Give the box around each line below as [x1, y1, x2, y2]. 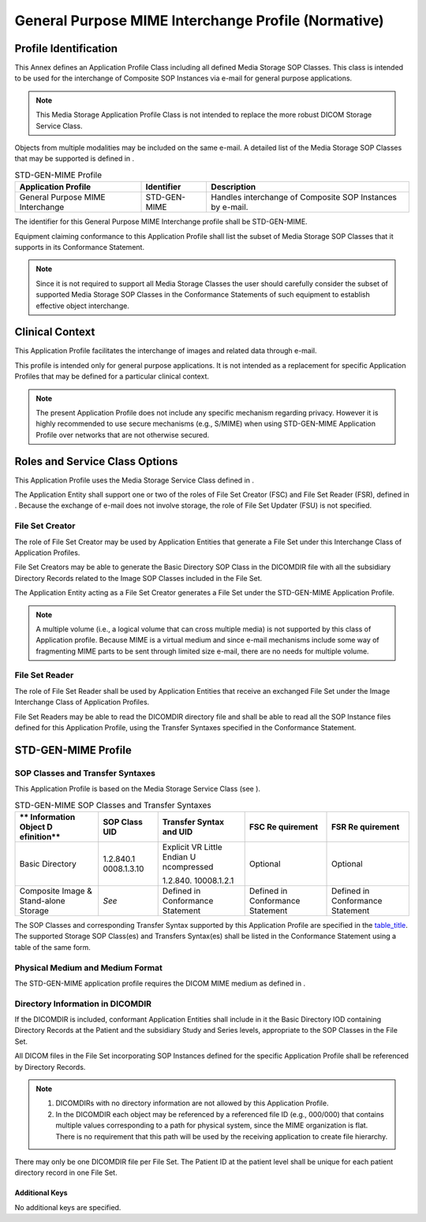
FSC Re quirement [248, 821, 319, 832]
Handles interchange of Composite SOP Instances [211, 192, 398, 203]
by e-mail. [211, 202, 248, 213]
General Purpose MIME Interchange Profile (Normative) [14, 12, 384, 29]
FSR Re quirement [331, 821, 400, 832]
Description [211, 181, 256, 192]
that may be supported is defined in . [14, 154, 135, 163]
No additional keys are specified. [14, 1202, 121, 1212]
